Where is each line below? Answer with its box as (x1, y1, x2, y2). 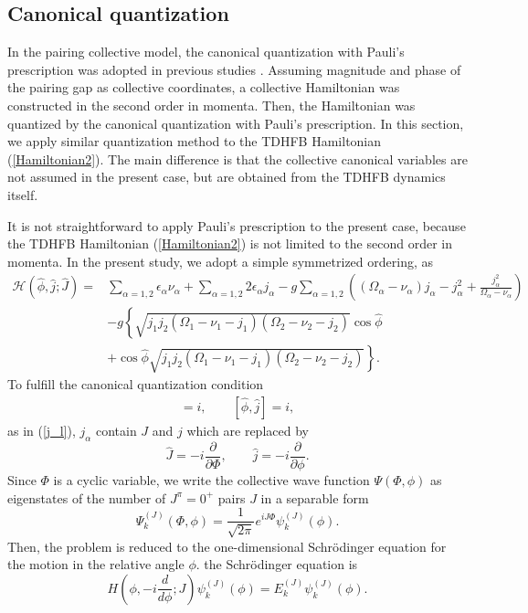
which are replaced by (186, 421, 309, 440)
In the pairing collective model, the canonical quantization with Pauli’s (7, 42, 405, 61)
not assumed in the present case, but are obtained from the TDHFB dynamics (7, 167, 446, 186)
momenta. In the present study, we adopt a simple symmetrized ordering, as (7, 251, 434, 270)
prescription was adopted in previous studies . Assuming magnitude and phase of (7, 59, 461, 79)
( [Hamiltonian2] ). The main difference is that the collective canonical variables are (7, 149, 468, 168)
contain (95, 421, 137, 440)
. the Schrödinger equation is (195, 555, 358, 574)
